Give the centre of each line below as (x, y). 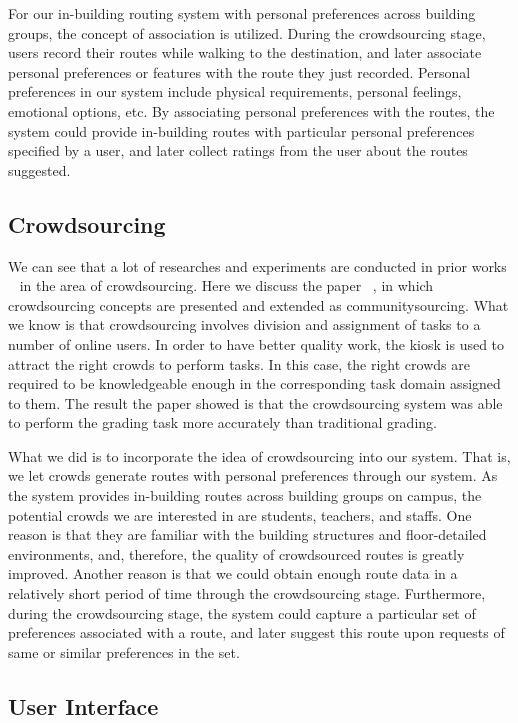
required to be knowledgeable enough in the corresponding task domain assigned (254, 383)
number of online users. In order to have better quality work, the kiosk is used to (256, 343)
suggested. (39, 169)
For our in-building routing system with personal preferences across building (242, 13)
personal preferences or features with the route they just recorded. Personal (239, 71)
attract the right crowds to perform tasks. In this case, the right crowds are (239, 363)
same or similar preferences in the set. (124, 651)
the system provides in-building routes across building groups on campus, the (245, 495)
